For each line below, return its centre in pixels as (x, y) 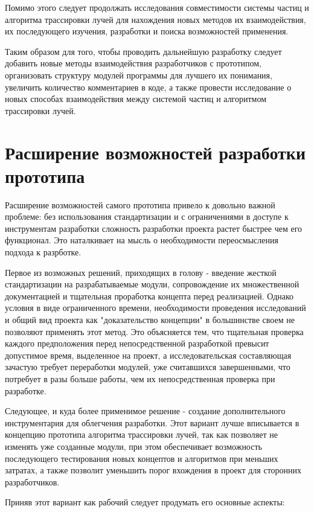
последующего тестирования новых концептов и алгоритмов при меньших (142, 458)
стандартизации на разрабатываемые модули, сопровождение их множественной (152, 284)
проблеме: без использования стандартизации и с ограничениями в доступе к (147, 216)
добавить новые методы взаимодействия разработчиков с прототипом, (133, 63)
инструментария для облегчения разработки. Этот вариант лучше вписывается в (152, 422)
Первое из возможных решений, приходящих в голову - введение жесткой (141, 272)
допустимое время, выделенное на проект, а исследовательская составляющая (148, 355)
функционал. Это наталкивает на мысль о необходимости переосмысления (142, 240)
